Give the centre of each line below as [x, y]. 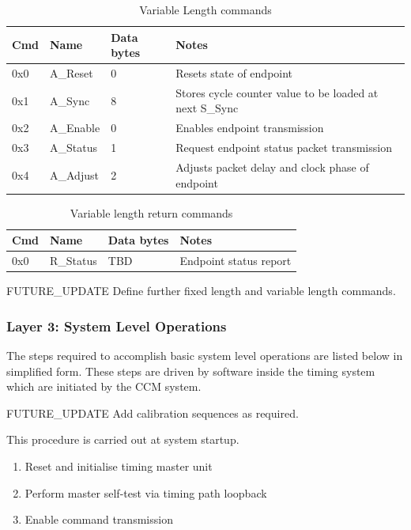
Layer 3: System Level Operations [117, 326]
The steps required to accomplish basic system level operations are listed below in [205, 356]
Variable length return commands [151, 212]
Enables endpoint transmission [250, 128]
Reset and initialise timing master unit [119, 466]
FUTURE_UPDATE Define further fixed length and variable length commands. [201, 291]
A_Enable [75, 128]
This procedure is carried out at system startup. [123, 439]
